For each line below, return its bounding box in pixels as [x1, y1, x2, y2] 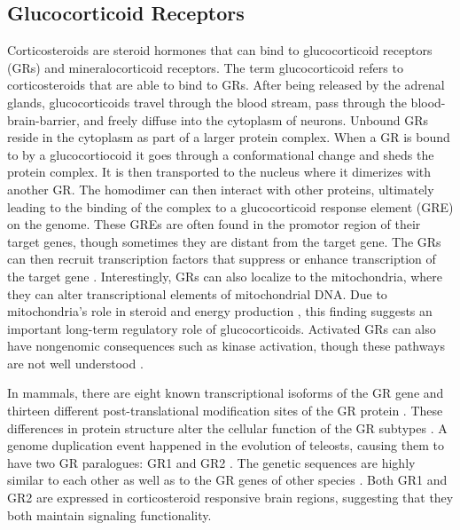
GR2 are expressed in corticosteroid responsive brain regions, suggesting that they [7, 488, 454, 507]
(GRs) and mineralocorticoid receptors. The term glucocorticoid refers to [7, 58, 403, 76]
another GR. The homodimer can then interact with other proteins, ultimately [7, 179, 434, 198]
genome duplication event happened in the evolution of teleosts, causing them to [7, 436, 444, 455]
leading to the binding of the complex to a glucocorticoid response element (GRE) [7, 197, 454, 216]
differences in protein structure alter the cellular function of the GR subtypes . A [7, 418, 448, 437]
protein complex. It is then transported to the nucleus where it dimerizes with [7, 162, 432, 181]
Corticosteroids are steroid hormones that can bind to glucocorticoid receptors [7, 41, 433, 59]
